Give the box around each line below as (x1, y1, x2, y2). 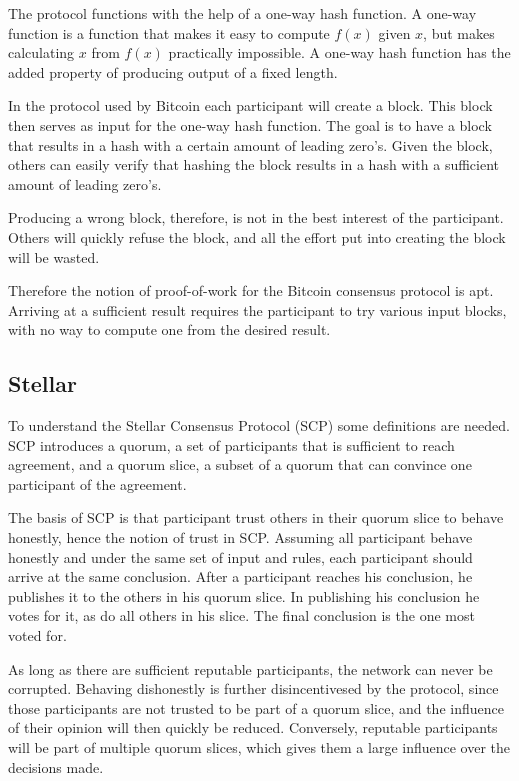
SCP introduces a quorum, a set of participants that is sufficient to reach (8, 434, 455, 455)
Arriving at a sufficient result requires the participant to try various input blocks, (8, 299, 507, 320)
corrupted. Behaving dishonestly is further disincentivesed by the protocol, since (8, 678, 499, 699)
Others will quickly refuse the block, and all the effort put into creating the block (8, 226, 506, 247)
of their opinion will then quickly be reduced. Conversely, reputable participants (8, 717, 498, 738)
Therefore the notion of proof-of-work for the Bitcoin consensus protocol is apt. (8, 280, 494, 301)
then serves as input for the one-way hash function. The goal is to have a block (8, 114, 492, 135)
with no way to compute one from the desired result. (8, 319, 331, 340)
